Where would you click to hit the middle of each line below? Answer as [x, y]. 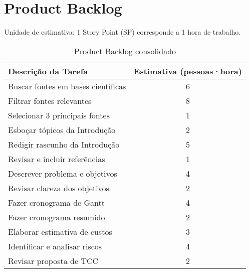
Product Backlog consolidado [125, 51]
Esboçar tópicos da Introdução [62, 129]
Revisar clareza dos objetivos [59, 188]
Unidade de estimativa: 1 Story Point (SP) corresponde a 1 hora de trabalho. [122, 32]
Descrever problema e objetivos [63, 173]
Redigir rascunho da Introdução [64, 144]
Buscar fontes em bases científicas [67, 86]
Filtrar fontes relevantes [50, 100]
